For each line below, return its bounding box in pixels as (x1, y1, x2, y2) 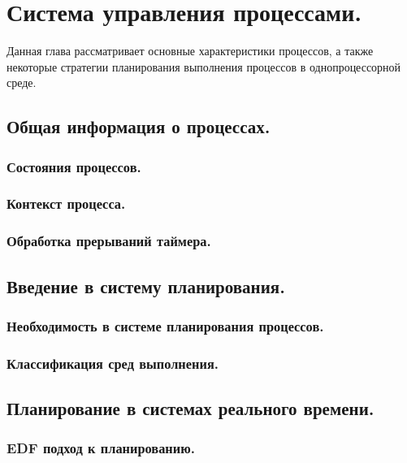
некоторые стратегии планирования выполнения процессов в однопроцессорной (6, 58, 401, 75)
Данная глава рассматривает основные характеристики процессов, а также (6, 42, 374, 59)
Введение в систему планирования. (6, 273, 285, 298)
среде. (6, 74, 37, 91)
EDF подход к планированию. (6, 438, 195, 458)
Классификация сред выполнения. (6, 353, 219, 373)
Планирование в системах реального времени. (6, 396, 375, 421)
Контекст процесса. (6, 193, 126, 214)
